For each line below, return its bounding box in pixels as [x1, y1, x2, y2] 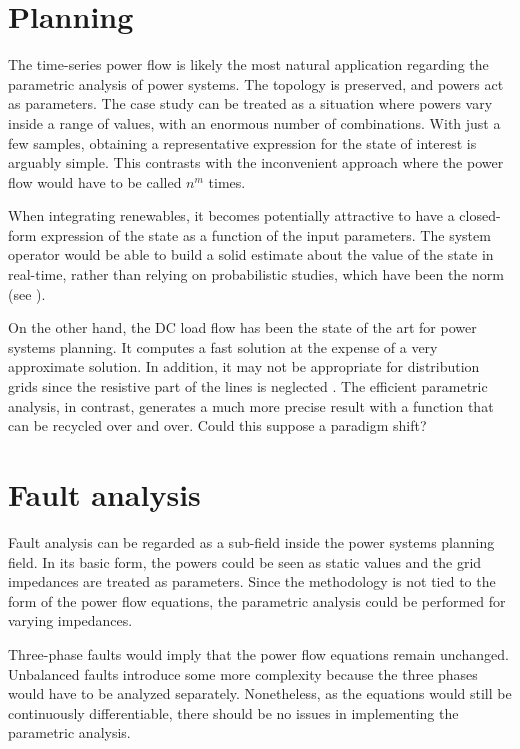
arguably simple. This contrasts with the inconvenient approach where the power [8, 152, 504, 173]
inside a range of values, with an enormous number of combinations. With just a [8, 112, 501, 133]
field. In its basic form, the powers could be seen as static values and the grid [8, 551, 482, 572]
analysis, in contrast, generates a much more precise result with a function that [8, 395, 494, 416]
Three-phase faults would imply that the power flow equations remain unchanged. [8, 643, 509, 664]
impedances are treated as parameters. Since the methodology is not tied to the [8, 571, 496, 592]
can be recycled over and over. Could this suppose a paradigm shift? [8, 415, 427, 436]
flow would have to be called [8, 171, 182, 192]
